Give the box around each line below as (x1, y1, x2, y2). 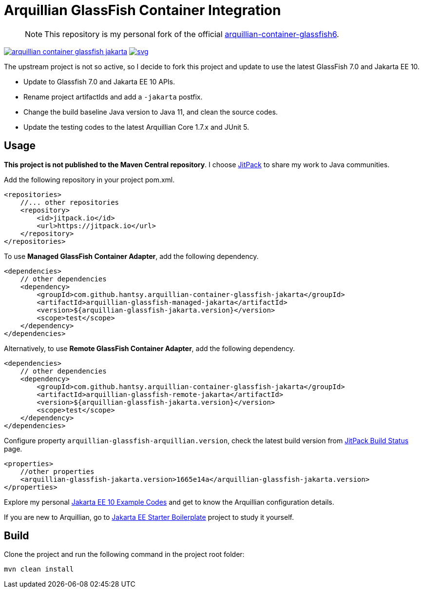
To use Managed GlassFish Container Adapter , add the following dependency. (4, 252, 259, 260)
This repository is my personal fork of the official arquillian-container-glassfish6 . (44, 29, 339, 39)
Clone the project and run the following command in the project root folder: (4, 550, 245, 559)
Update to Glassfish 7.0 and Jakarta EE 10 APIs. (23, 77, 175, 86)
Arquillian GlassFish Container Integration (4, 2, 281, 19)
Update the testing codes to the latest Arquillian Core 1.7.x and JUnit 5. (23, 122, 250, 131)
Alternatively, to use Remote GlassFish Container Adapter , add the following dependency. (4, 344, 295, 353)
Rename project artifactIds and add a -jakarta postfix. (23, 92, 203, 101)
